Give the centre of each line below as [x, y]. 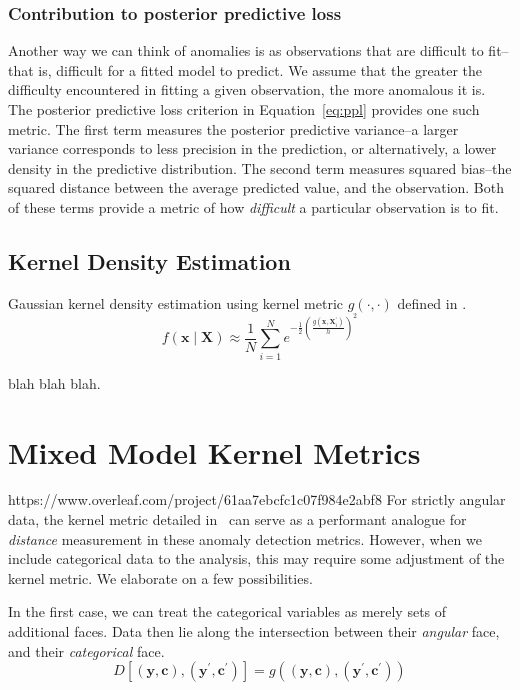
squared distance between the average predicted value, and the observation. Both [256, 187]
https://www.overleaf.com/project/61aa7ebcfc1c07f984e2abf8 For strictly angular [257, 499]
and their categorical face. [86, 650]
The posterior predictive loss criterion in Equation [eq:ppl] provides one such [244, 109]
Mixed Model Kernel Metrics [214, 451]
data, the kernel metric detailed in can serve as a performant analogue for [237, 519]
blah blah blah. [54, 382]
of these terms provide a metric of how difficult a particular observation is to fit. [253, 206]
